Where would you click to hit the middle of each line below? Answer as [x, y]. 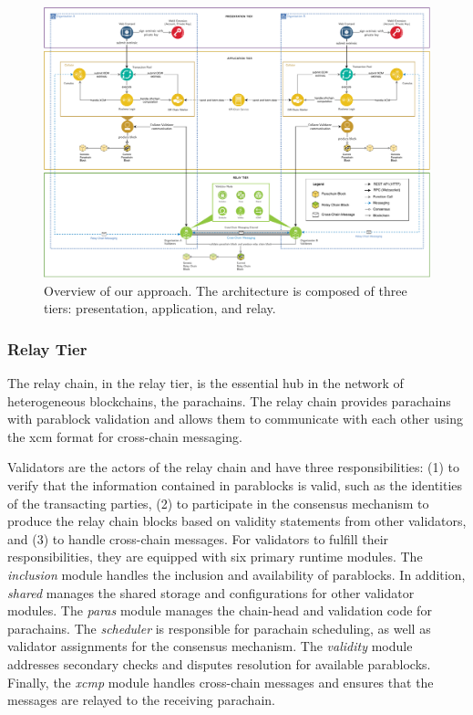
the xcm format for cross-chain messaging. [125, 436]
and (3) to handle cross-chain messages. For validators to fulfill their [198, 538]
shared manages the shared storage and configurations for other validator [211, 592]
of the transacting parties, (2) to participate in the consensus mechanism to [218, 503]
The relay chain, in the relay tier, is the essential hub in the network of [206, 383]
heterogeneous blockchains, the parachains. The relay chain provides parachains [229, 400]
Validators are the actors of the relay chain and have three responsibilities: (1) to [234, 467]
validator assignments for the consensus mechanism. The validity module [210, 646]
